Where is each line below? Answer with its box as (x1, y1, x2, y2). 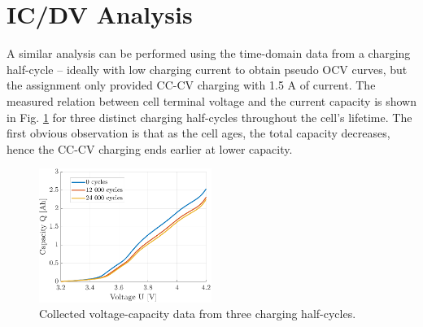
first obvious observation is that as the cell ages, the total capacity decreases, (7, 124, 390, 142)
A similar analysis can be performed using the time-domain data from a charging (7, 45, 411, 62)
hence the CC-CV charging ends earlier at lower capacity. (7, 140, 293, 157)
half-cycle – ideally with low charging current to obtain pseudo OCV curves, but (7, 60, 408, 77)
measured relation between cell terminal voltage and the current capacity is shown (7, 92, 416, 109)
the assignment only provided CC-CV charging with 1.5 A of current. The (7, 76, 376, 94)
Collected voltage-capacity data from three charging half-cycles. (39, 305, 356, 322)
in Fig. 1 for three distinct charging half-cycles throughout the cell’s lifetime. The (7, 108, 412, 125)
